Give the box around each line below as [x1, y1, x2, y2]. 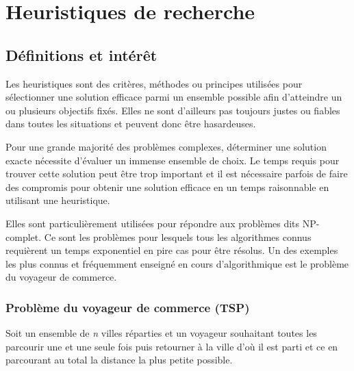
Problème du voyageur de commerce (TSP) [5, 298, 250, 316]
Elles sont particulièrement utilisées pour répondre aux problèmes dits [5, 216, 300, 230]
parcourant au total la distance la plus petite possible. [5, 353, 233, 367]
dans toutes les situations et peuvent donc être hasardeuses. [5, 116, 256, 131]
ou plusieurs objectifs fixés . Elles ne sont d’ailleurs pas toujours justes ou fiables [5, 103, 340, 117]
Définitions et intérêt [5, 44, 157, 65]
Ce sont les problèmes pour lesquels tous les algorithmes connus [44, 229, 312, 244]
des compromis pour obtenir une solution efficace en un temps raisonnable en [5, 179, 329, 194]
